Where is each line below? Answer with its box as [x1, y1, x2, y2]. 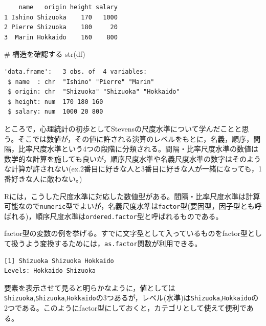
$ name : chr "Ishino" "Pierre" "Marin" [8, 78, 154, 85]
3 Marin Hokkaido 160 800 [4, 33, 118, 41]
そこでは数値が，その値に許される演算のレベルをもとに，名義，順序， [18, 133, 254, 144]
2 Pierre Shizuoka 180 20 [4, 24, 118, 31]
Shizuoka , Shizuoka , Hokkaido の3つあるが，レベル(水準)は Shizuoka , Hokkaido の [4, 292, 259, 303]
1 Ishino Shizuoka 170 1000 [4, 13, 118, 21]
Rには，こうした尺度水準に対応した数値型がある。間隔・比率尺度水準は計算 [4, 190, 260, 201]
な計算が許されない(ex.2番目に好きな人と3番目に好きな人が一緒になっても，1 [4, 163, 262, 174]
